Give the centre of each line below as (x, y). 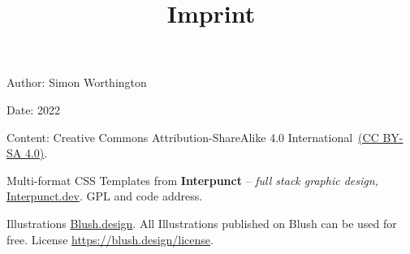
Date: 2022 (33, 109)
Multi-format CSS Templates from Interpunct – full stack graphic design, (192, 180)
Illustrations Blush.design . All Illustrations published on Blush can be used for (202, 223)
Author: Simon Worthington (77, 82)
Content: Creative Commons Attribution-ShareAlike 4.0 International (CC (193, 137)
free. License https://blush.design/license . (110, 239)
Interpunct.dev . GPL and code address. (105, 196)
